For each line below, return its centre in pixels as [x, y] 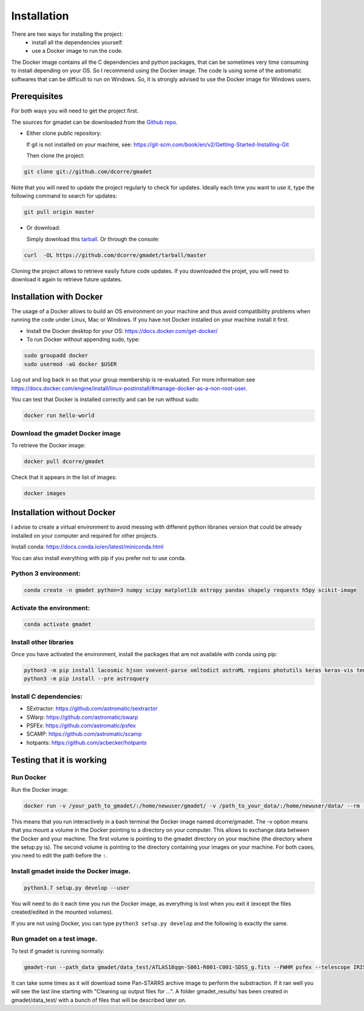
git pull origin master [59, 212]
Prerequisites [37, 96]
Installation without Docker [63, 512]
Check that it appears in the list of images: [64, 477]
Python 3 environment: [46, 574]
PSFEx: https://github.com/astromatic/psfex [81, 725]
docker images [45, 493]
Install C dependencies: [47, 696]
